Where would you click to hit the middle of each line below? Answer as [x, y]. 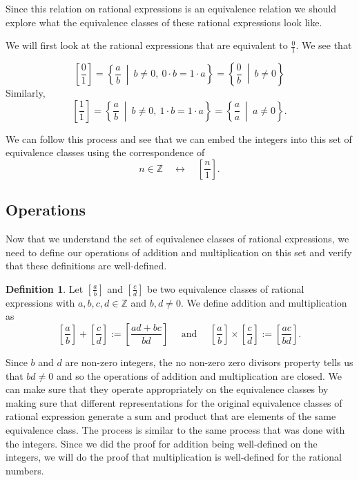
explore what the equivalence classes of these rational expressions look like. [164, 22]
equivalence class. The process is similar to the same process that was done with [175, 429]
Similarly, [26, 93]
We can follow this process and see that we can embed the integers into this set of [179, 138]
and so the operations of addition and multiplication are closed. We [199, 375]
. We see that [324, 45]
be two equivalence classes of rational [226, 288]
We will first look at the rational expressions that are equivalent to [147, 45]
